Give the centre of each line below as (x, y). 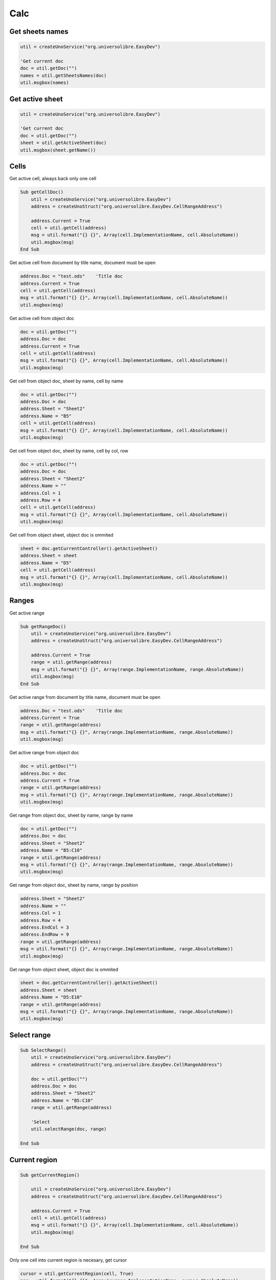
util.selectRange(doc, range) (69, 1129)
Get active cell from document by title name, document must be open (83, 263)
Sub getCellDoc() (42, 192)
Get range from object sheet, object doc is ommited (64, 969)
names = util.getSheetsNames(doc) (63, 75)
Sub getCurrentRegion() (50, 1175)
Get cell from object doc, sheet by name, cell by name (66, 381)
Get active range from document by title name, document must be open (85, 697)
